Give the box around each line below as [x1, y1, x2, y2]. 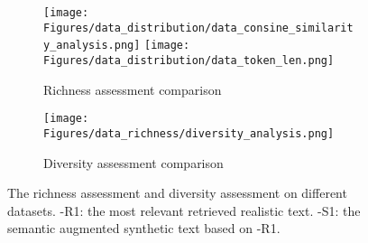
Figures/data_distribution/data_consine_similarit [43, 21, 354, 34]
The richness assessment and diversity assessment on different [7, 183, 347, 202]
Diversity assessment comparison [43, 153, 224, 172]
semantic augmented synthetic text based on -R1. [7, 219, 281, 238]
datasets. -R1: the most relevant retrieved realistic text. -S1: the [7, 201, 361, 220]
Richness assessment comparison [43, 79, 222, 98]
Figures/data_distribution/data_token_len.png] [43, 53, 335, 67]
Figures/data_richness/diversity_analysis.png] [43, 126, 335, 140]
